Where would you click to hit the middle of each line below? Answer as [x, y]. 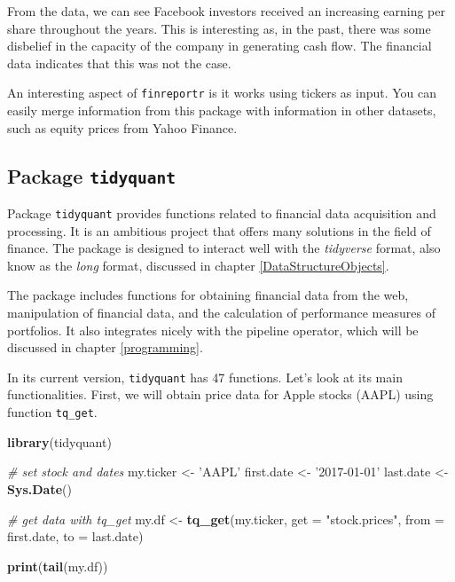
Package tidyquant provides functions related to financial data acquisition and [222, 213]
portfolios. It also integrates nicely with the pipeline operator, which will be [213, 330]
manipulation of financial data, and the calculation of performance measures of [221, 313]
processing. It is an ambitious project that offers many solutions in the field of [219, 230]
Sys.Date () [39, 488]
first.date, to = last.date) [75, 536]
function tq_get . [52, 412]
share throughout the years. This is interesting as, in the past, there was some [219, 28]
